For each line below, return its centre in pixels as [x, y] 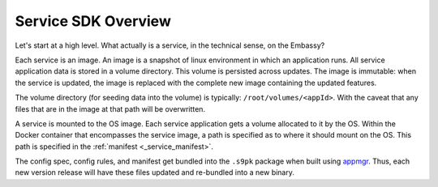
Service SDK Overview [93, 21]
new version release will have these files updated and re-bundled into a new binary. [155, 172]
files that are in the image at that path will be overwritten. [110, 108]
